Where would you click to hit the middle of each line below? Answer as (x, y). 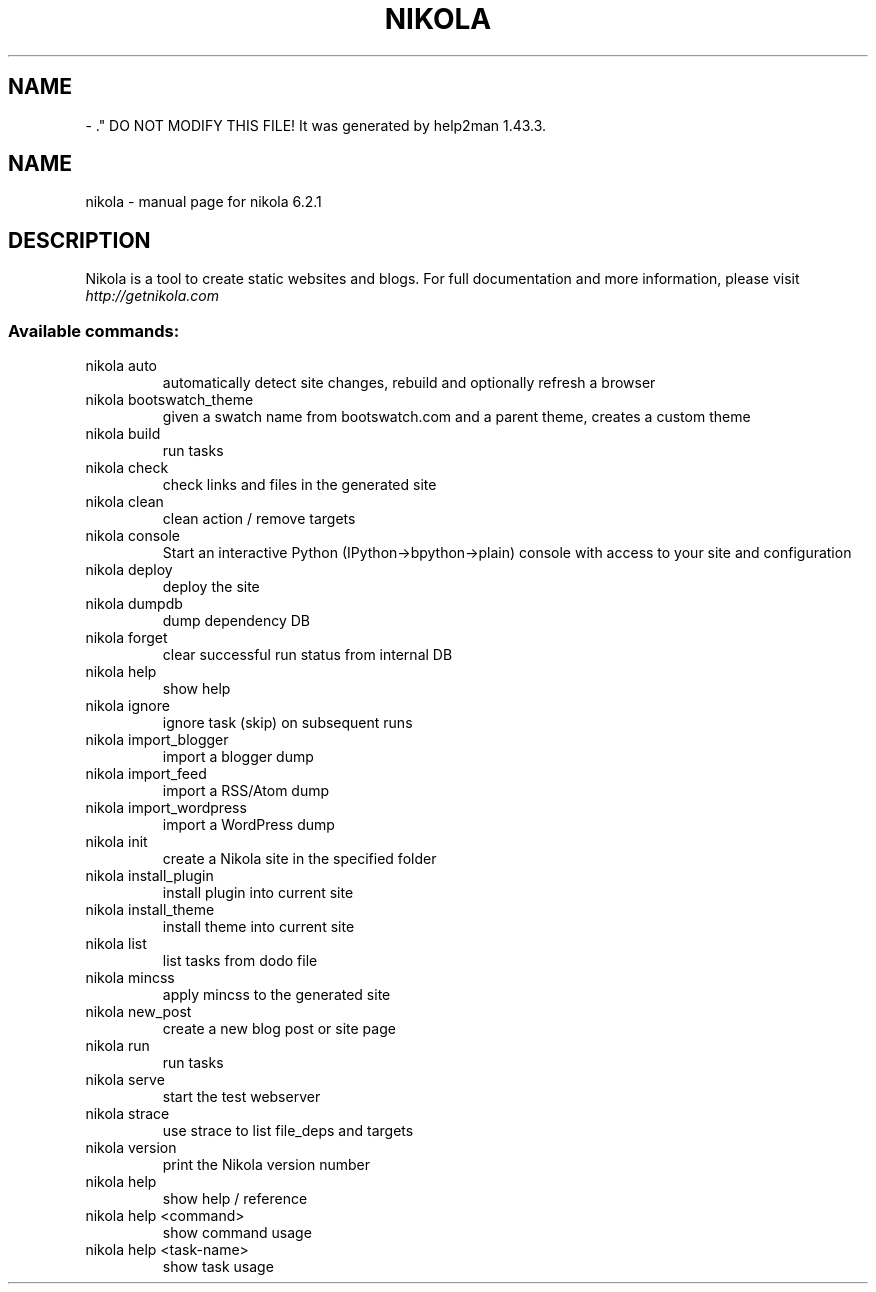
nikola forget (126, 638)
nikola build (123, 434)
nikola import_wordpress (166, 808)
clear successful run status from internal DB (307, 655)
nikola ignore (127, 706)
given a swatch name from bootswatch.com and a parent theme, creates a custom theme (456, 417)
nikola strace (127, 1114)
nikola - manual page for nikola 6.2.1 (203, 202)
